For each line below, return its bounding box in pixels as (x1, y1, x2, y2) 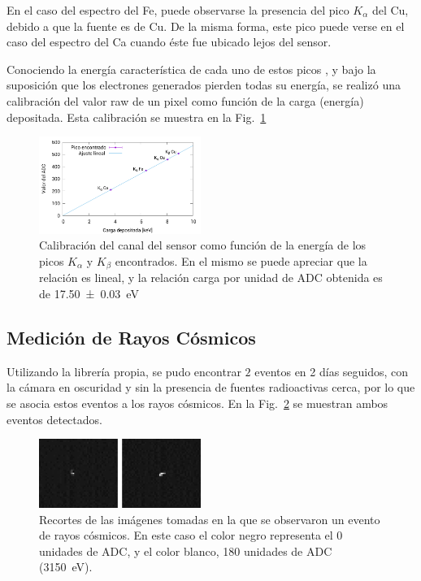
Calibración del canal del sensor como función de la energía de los (39, 236, 367, 254)
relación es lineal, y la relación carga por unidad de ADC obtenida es (39, 269, 383, 286)
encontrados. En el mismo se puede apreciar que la (115, 252, 367, 269)
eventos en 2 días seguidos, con (254, 362, 409, 379)
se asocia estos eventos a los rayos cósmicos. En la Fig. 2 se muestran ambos (7, 394, 388, 411)
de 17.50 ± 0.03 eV (39, 284, 139, 301)
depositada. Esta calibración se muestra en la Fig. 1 (7, 108, 267, 125)
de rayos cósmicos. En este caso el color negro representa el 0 (39, 527, 343, 544)
